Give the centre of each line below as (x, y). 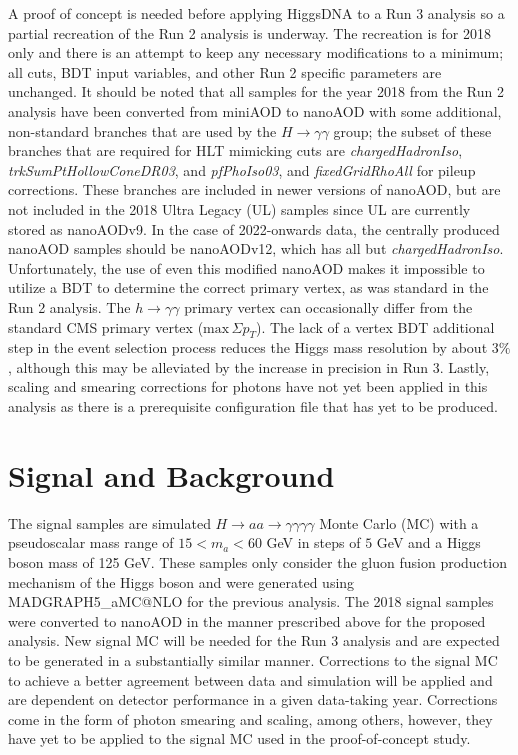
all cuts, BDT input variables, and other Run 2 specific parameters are (225, 71)
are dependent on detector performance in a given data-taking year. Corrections (253, 699)
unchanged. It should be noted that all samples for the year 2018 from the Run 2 (256, 91)
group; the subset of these (412, 130)
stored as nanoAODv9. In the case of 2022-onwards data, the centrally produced (254, 228)
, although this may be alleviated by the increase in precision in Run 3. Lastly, (249, 366)
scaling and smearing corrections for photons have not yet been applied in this (248, 386)
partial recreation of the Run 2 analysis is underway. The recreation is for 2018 (249, 32)
